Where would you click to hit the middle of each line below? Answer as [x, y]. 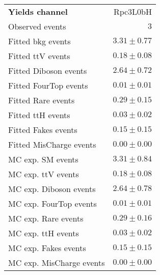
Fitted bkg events [39, 41]
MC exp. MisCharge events [57, 263]
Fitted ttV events [39, 56]
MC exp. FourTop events [52, 203]
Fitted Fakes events [43, 130]
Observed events [37, 26]
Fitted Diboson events [48, 71]
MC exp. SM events [43, 159]
